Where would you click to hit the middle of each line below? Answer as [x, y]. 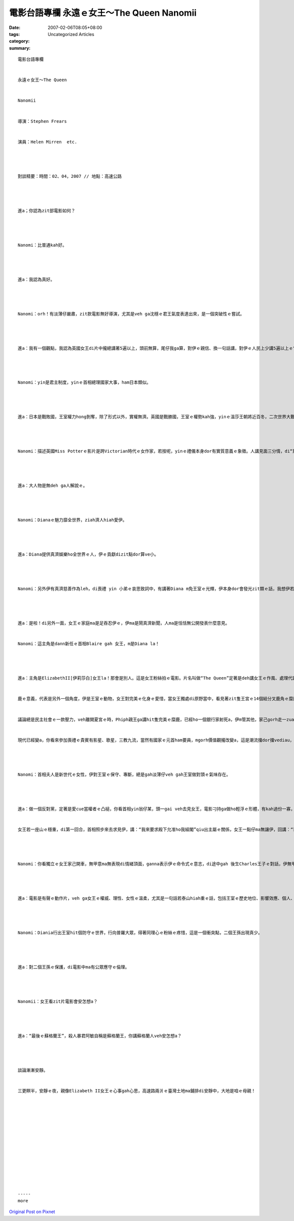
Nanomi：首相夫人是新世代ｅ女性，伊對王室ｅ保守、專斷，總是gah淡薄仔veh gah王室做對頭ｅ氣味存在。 [124, 774]
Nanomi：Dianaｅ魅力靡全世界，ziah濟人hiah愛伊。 [73, 520]
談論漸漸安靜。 [33, 1070]
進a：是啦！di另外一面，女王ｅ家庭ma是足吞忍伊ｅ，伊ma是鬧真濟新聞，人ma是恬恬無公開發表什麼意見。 [124, 623]
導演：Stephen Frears [42, 121]
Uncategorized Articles [71, 34]
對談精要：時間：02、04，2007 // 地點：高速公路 [70, 176]
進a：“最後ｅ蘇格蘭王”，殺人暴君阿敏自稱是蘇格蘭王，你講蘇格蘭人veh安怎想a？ [100, 1036]
